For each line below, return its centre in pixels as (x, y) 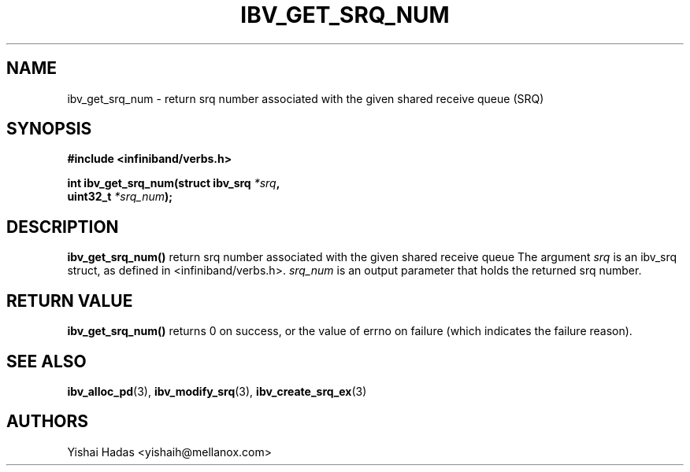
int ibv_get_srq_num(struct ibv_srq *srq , (174, 183)
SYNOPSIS (49, 129)
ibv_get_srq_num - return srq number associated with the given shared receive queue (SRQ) (306, 98)
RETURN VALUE (70, 301)
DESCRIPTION (63, 227)
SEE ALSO (46, 361)
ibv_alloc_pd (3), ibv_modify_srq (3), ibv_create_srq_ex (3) (217, 391)
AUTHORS (48, 422)
